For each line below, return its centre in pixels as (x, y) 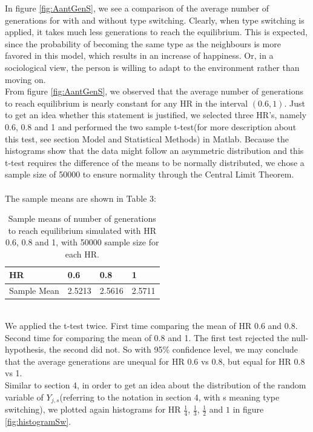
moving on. (25, 79)
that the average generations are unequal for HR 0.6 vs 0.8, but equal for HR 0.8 (155, 361)
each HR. (82, 254)
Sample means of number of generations (82, 218)
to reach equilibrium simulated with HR (82, 230)
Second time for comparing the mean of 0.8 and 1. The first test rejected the (147, 337)
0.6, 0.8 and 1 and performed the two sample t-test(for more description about (151, 126)
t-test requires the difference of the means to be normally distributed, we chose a (155, 162)
